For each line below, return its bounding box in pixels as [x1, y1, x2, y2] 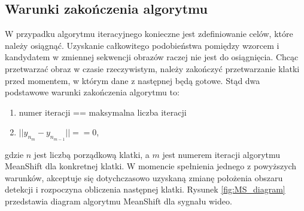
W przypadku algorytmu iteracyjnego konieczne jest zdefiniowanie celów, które [5, 27, 293, 40]
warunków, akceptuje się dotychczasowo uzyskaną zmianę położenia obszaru [5, 171, 283, 184]
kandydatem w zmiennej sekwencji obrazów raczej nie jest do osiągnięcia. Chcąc [5, 51, 299, 63]
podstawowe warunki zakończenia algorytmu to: [5, 86, 180, 98]
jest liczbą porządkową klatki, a [34, 148, 150, 160]
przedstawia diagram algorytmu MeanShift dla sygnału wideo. [5, 194, 232, 207]
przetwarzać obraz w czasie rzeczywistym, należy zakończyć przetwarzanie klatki [5, 62, 300, 75]
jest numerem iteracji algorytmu [162, 148, 281, 160]
